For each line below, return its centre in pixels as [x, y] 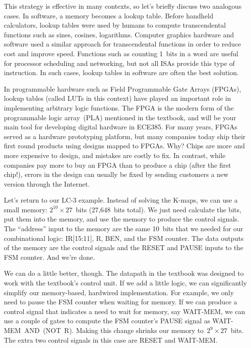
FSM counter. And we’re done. [50, 257]
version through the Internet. [47, 183]
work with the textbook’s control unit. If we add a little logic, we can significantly [125, 283]
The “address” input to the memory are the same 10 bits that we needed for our [124, 229]
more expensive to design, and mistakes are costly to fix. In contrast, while [115, 155]
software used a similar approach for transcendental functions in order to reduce [123, 44]
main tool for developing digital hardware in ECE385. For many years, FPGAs [121, 127]
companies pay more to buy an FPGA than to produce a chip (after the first [118, 165]
